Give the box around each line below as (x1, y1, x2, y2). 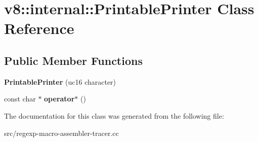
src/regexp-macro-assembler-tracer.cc (4, 127, 119, 138)
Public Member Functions (4, 52, 143, 68)
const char (4, 93, 36, 104)
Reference (4, 18, 74, 39)
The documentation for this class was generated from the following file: (4, 110, 224, 121)
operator (44, 93, 75, 104)
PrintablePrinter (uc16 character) (4, 76, 116, 87)
